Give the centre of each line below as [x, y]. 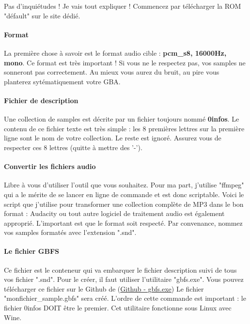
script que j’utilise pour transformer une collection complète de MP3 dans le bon [124, 204]
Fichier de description [41, 100]
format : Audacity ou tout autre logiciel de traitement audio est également [114, 213]
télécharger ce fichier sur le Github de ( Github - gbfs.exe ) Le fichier [104, 288]
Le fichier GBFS [32, 251]
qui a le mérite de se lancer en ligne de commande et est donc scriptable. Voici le [124, 194]
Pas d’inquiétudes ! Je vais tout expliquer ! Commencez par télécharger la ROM [123, 6]
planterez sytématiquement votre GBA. [62, 81]
